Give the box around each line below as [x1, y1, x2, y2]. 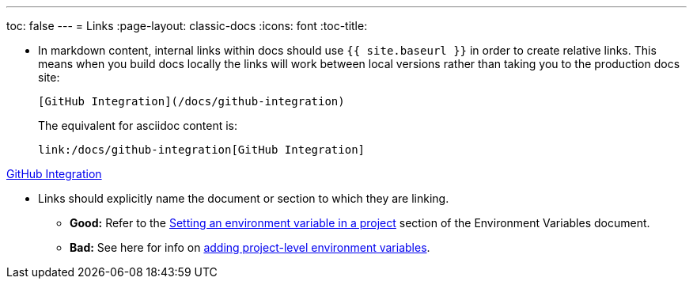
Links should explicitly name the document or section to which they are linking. [38, 192, 449, 205]
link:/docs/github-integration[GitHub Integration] [38, 143, 365, 156]
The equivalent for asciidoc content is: [38, 119, 237, 132]
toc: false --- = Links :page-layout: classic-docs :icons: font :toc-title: [6, 19, 368, 32]
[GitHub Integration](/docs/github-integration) [38, 95, 345, 108]
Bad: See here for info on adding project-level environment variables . [70, 241, 430, 254]
